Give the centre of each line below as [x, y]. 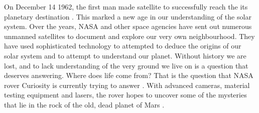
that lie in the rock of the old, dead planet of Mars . [84, 104]
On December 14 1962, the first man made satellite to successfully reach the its [126, 6]
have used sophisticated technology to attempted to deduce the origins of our [123, 46]
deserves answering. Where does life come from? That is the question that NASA [129, 75]
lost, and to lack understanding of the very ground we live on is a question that [126, 65]
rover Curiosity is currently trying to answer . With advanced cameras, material [127, 85]
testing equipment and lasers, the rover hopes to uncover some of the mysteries [125, 95]
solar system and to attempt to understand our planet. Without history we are [125, 55]
